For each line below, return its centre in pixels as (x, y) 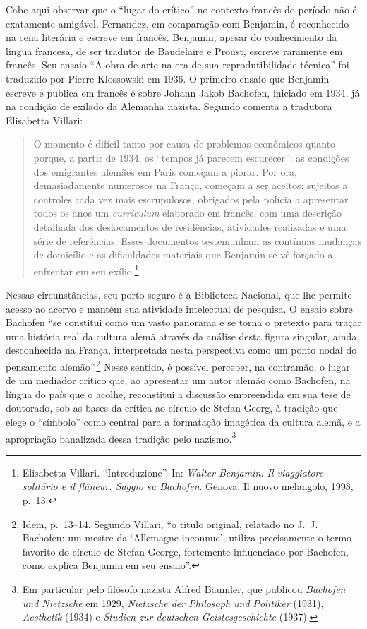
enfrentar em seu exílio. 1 (86, 270)
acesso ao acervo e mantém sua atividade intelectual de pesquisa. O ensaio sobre (179, 308)
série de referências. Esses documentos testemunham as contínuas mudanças (197, 240)
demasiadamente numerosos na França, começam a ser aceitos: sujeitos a (191, 185)
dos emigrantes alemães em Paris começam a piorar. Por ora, (165, 171)
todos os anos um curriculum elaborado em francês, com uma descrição (187, 213)
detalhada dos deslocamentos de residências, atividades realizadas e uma (190, 226)
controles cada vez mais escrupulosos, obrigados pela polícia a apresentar (191, 199)
